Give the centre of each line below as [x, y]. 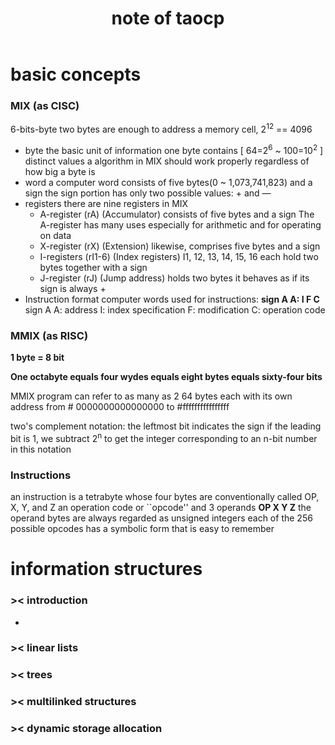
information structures [106, 569]
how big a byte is [60, 171]
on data [55, 235]
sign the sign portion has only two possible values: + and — [148, 193]
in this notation [41, 449]
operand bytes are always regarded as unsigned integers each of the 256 [161, 518]
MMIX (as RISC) [49, 335]
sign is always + [73, 288]
